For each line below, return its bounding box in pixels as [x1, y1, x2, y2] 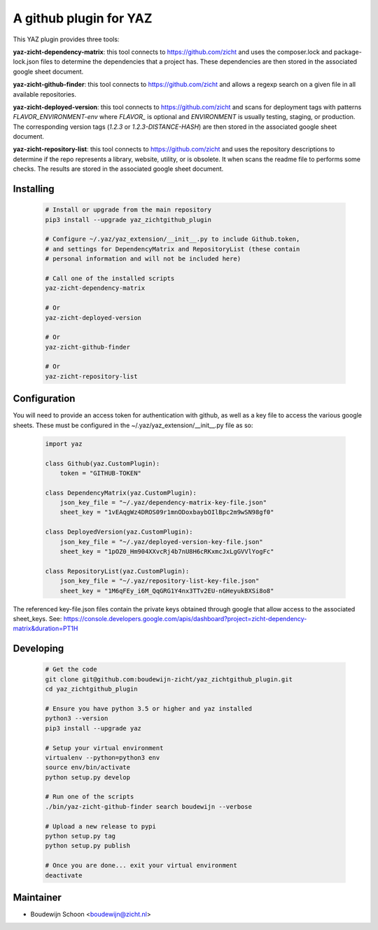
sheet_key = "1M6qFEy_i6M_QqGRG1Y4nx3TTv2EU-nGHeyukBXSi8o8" [59, 587, 274, 595]
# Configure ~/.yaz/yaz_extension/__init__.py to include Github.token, [45, 235, 300, 243]
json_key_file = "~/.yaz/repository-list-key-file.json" [59, 577, 260, 585]
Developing [13, 643, 64, 655]
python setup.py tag [45, 832, 115, 840]
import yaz [45, 440, 83, 447]
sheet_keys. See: [13, 614, 62, 623]
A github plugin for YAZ [13, 11, 153, 26]
